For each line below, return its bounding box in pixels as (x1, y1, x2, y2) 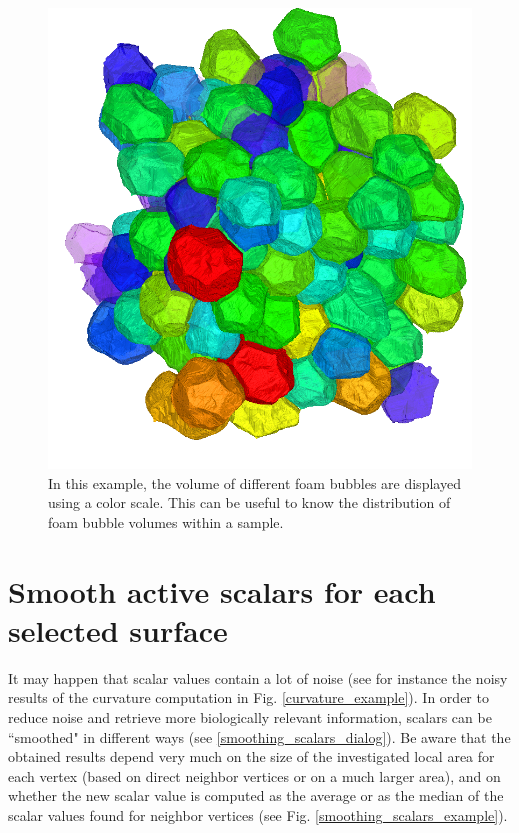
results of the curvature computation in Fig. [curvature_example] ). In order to (8, 687, 489, 708)
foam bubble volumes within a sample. (48, 511, 284, 532)
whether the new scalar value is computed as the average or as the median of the (8, 785, 504, 806)
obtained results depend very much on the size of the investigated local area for (8, 746, 495, 767)
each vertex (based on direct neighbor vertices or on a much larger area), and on (8, 765, 501, 786)
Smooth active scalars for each (8, 570, 436, 611)
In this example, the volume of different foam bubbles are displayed (48, 472, 461, 493)
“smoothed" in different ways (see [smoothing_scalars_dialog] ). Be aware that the (8, 726, 511, 747)
